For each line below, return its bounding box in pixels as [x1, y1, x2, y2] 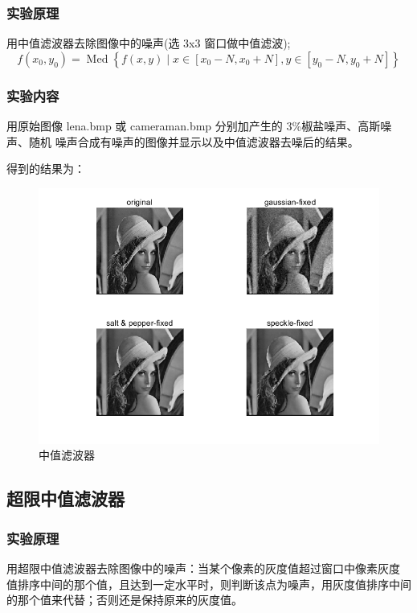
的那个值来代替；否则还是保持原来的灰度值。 [6, 591, 243, 608]
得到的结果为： [6, 160, 85, 177]
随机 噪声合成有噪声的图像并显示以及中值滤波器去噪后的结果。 [28, 133, 359, 150]
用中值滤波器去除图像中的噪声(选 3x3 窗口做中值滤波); [6, 35, 291, 51]
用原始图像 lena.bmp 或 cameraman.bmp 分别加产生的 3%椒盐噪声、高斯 [6, 117, 381, 134]
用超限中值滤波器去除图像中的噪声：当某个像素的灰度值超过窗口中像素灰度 [6, 560, 400, 576]
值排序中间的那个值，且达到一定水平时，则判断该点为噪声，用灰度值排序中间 [6, 575, 411, 592]
